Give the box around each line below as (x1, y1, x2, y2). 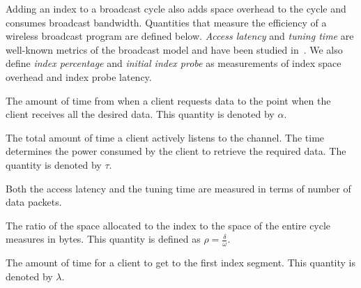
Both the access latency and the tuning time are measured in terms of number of (6, 181, 351, 195)
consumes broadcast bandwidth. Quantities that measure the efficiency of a (6, 15, 327, 29)
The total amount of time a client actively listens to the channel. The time (6, 130, 325, 144)
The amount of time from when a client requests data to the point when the (6, 93, 331, 107)
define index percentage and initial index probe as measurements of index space (6, 56, 341, 70)
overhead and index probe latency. (6, 69, 152, 84)
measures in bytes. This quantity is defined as (6, 232, 201, 246)
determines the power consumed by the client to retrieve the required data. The (6, 144, 346, 158)
